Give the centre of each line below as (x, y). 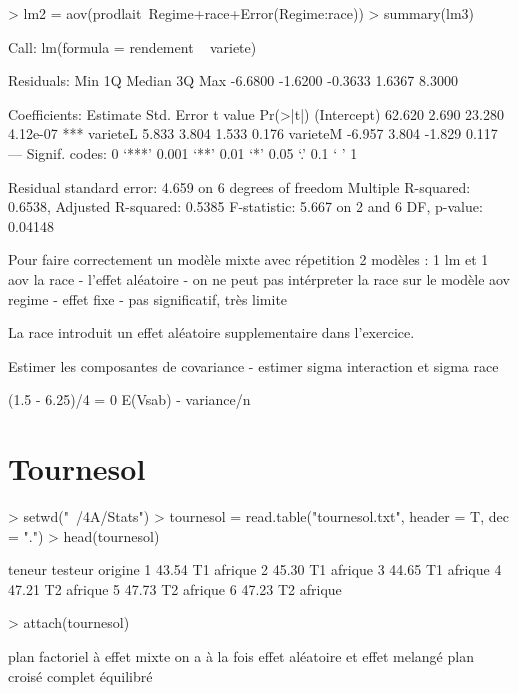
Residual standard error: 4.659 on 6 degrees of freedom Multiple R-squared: (239, 186)
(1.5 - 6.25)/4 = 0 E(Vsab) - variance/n (129, 399)
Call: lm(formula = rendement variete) (132, 46)
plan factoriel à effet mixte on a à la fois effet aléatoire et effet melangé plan (241, 656)
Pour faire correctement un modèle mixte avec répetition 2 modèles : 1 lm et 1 (248, 259)
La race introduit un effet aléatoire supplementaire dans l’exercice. (211, 332)
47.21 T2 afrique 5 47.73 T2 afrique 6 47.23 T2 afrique (175, 588)
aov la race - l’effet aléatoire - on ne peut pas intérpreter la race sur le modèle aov (259, 278)
